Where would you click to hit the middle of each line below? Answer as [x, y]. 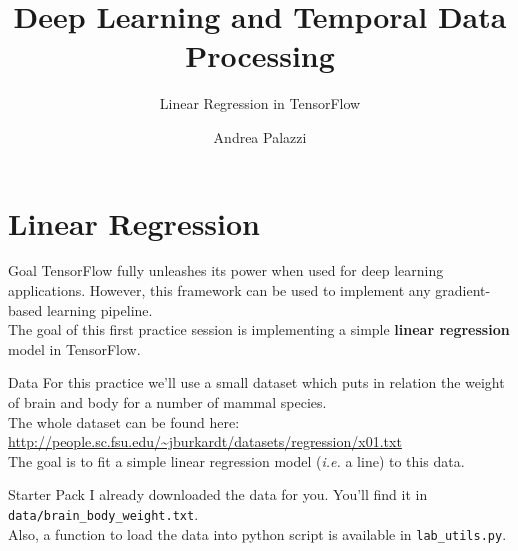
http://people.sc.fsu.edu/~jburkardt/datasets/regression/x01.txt [205, 441]
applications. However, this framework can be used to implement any [219, 290]
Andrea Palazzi [260, 136]
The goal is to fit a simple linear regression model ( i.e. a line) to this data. [236, 460]
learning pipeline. [99, 309]
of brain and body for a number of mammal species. [167, 402]
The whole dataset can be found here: [124, 421]
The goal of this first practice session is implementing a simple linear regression [259, 329]
